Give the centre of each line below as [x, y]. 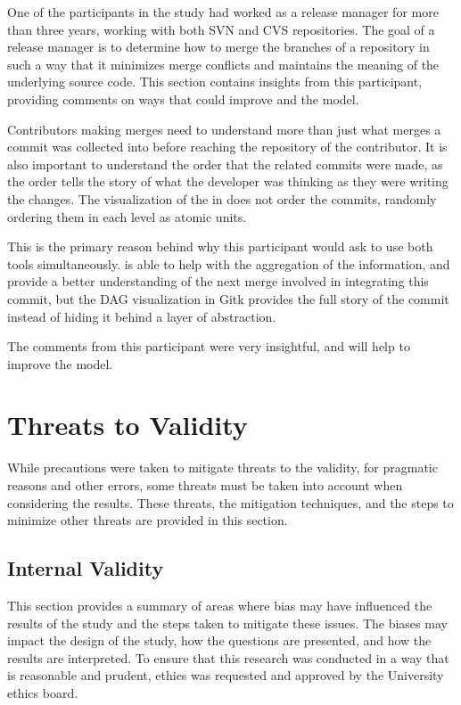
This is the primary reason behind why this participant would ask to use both [220, 246]
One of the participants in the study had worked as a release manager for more [223, 12]
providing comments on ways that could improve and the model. [183, 98]
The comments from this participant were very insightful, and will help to [209, 346]
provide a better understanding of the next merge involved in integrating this [218, 281]
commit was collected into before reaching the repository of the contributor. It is [227, 147]
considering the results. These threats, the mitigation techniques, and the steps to [230, 502]
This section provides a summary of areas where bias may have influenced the [220, 605]
